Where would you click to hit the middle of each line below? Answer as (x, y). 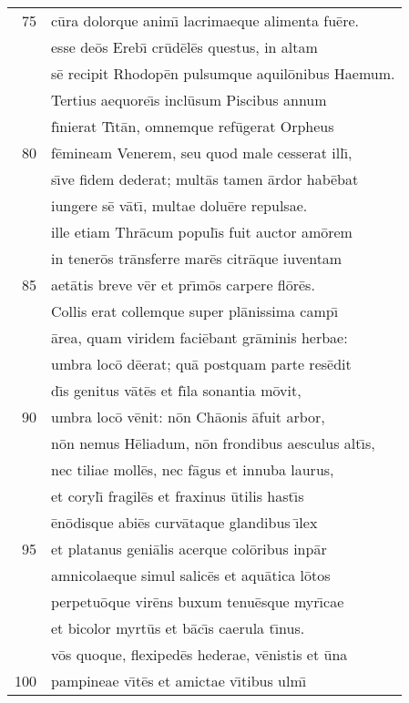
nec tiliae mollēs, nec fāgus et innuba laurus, (193, 469)
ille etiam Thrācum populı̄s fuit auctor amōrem (202, 232)
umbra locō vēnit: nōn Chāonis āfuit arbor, (188, 417)
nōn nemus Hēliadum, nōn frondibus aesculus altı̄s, (213, 443)
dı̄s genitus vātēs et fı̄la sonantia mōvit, (176, 390)
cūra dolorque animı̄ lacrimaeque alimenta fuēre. (205, 20)
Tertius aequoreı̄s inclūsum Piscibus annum (189, 100)
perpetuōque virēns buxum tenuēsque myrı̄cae (198, 601)
